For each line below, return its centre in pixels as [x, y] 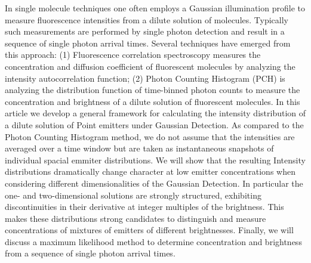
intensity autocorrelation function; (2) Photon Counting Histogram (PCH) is [145, 78]
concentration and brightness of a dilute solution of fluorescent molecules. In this [153, 101]
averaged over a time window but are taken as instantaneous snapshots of [139, 148]
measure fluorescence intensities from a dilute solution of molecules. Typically [147, 19]
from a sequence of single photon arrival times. [90, 253]
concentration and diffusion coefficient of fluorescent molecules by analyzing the [150, 66]
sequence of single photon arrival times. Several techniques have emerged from [148, 43]
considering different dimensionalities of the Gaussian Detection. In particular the [154, 183]
